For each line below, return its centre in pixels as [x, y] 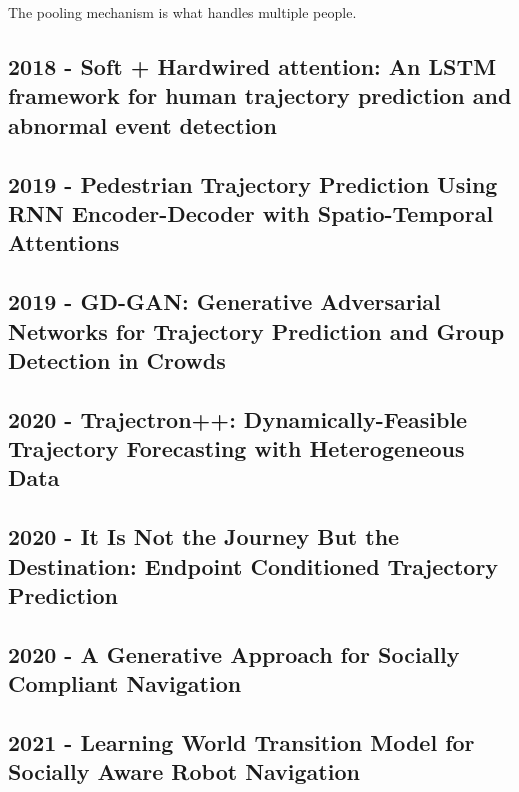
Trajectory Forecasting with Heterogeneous [236, 448]
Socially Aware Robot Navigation [184, 771]
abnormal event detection [142, 124]
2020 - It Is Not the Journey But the [204, 536]
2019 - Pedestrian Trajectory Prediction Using [253, 183]
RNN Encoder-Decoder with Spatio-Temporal [251, 212]
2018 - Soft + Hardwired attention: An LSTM [252, 65]
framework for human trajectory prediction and [260, 95]
